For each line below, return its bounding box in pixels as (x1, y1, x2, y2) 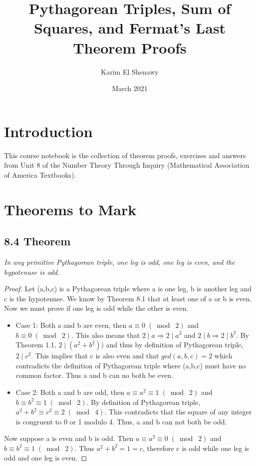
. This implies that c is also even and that (31, 350, 159, 361)
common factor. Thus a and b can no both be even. (15, 370, 173, 380)
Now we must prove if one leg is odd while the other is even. (4, 303, 189, 313)
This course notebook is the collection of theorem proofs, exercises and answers (4, 150, 246, 160)
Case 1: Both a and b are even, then (15, 319, 127, 330)
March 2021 (112, 83, 148, 94)
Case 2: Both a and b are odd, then (15, 386, 125, 397)
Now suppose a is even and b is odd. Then (4, 433, 134, 443)
